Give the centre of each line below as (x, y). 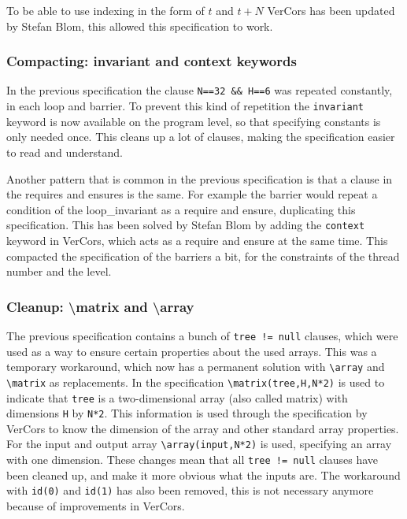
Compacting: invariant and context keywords (152, 61)
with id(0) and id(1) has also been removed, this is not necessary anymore (190, 490)
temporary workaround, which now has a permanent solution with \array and (196, 367)
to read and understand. (65, 152)
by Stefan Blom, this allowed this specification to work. (140, 26)
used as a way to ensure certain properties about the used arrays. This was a (192, 351)
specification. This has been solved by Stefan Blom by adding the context (186, 225)
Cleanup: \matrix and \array (100, 306)
